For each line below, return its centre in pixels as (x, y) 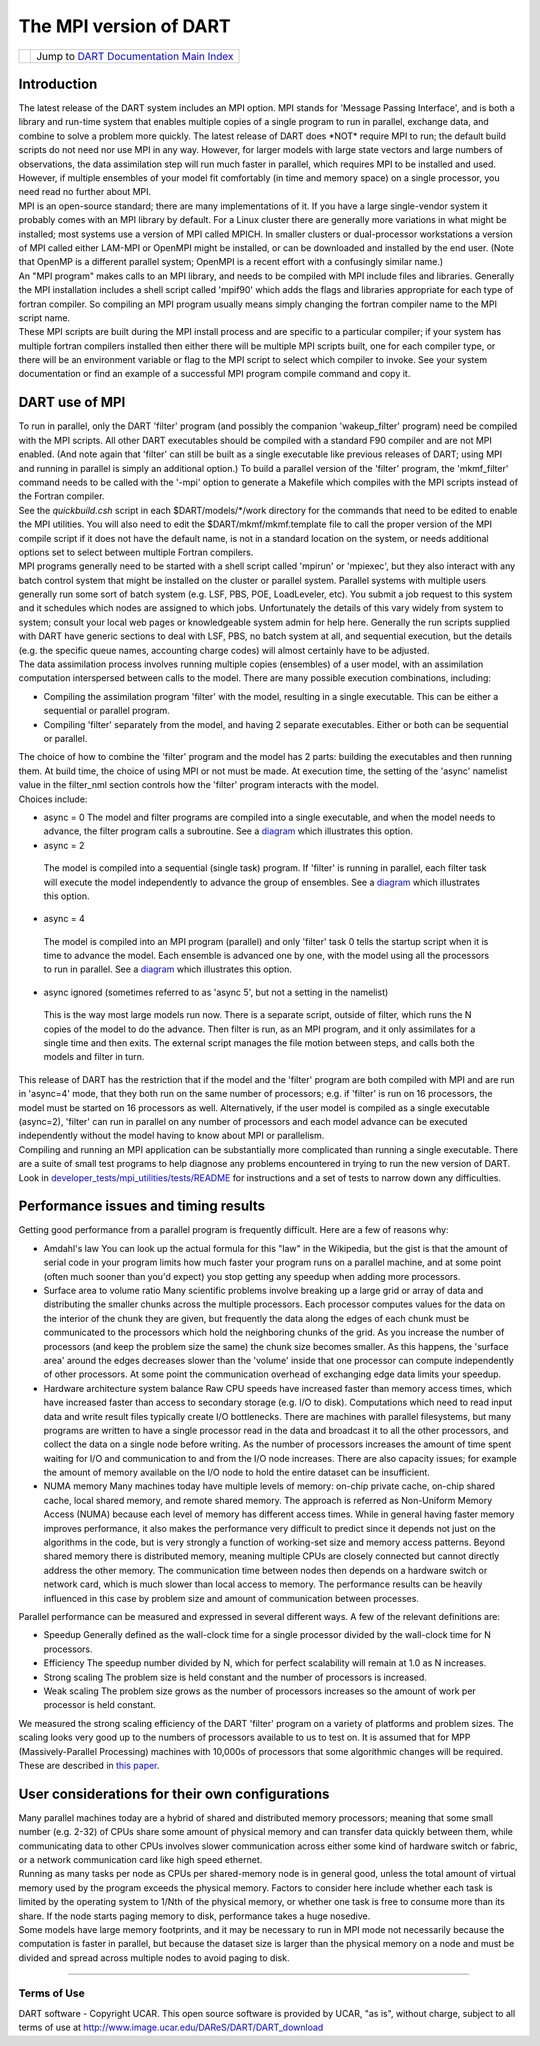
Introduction (58, 83)
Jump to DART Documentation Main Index (135, 56)
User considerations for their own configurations (174, 1793)
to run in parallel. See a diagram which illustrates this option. (167, 969)
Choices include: (53, 799)
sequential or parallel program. (106, 711)
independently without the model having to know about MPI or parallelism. (171, 1136)
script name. (44, 317)
